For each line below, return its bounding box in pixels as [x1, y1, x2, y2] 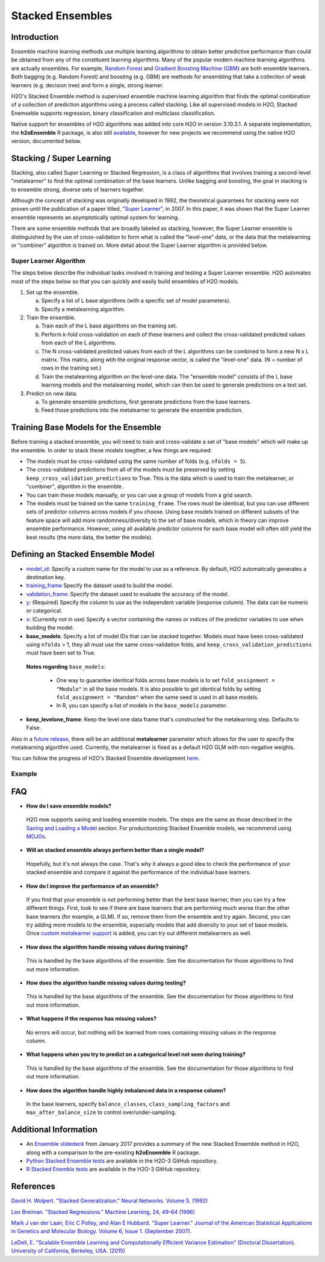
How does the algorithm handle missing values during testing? [26, 979, 186, 987]
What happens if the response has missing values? [26, 1015, 156, 1022]
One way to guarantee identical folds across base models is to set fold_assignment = [56, 677, 275, 684]
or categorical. [26, 607, 63, 614]
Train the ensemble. [26, 314, 76, 322]
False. [26, 724, 42, 732]
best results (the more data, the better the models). [26, 533, 153, 541]
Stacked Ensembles [11, 9, 113, 22]
